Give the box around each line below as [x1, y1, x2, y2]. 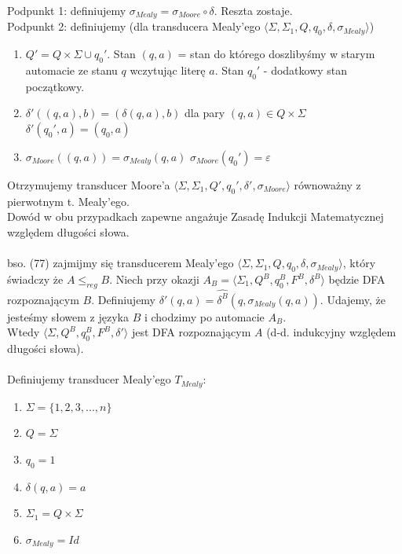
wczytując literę [130, 62, 206, 79]
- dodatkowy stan [263, 62, 348, 79]
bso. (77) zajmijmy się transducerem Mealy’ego [7, 255, 234, 271]
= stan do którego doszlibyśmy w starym [177, 46, 375, 62]
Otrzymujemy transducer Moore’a [7, 177, 170, 193]
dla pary [185, 105, 225, 121]
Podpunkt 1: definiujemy [7, 2, 126, 18]
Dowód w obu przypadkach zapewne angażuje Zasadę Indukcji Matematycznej [7, 208, 384, 225]
